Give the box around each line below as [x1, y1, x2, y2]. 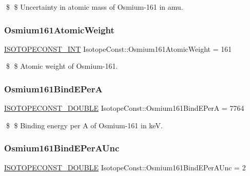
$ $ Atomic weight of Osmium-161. [6, 61, 118, 71]
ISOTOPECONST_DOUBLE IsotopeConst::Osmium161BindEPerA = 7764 [4, 103, 244, 113]
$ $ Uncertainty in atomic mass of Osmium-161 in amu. [6, 2, 183, 12]
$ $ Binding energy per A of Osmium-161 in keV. [6, 120, 163, 130]
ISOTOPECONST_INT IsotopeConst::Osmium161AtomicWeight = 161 [4, 43, 232, 54]
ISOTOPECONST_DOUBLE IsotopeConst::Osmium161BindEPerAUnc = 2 [4, 162, 246, 172]
